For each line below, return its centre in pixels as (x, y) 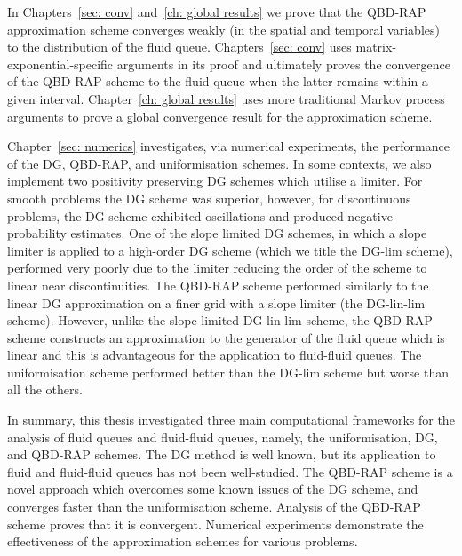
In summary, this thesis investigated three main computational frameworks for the (231, 420)
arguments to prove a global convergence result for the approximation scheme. (220, 116)
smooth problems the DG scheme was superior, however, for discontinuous (209, 198)
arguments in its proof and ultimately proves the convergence (284, 64)
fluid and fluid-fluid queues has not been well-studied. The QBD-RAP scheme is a (230, 471)
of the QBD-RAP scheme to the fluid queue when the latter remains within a (218, 81)
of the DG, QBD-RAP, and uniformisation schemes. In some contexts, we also (219, 163)
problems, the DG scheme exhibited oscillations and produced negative (200, 215)
